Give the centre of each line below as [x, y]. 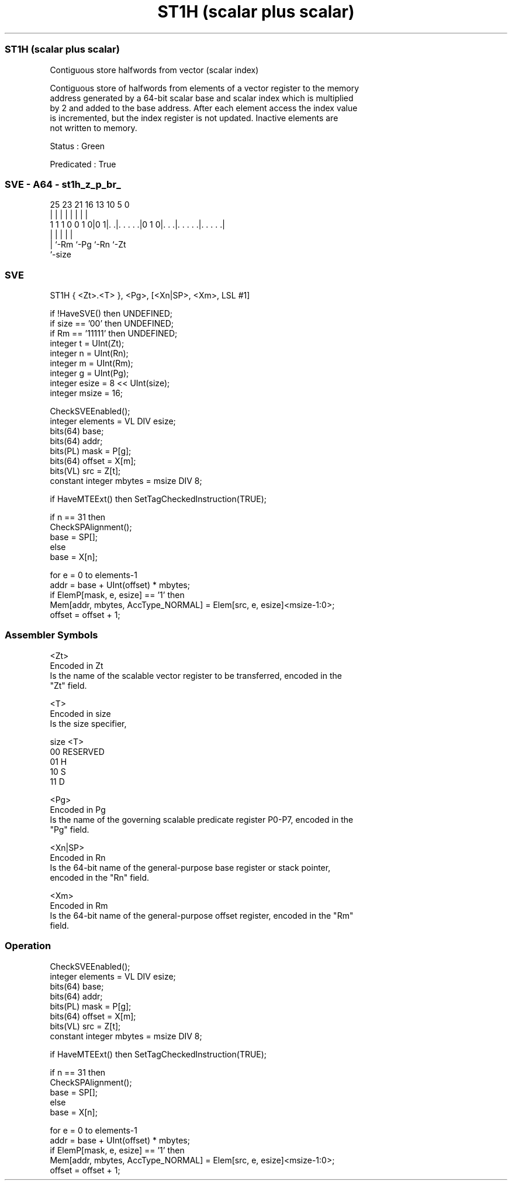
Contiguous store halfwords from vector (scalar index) [154, 70]
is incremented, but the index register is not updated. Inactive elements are [194, 118]
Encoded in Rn [78, 857]
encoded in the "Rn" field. [100, 877]
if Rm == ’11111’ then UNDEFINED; [114, 333]
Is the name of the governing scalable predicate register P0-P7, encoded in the [202, 819]
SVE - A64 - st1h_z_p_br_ [63, 184]
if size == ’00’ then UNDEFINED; [112, 323]
